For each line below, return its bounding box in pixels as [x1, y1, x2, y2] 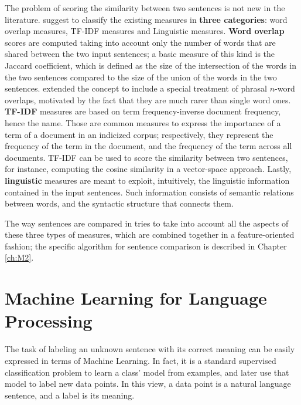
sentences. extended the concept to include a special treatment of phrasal [5, 82, 267, 95]
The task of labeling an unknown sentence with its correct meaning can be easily [5, 343, 295, 355]
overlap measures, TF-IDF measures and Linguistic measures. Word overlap [5, 25, 285, 37]
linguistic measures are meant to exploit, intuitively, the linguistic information [5, 174, 290, 186]
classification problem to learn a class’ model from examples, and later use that [5, 366, 289, 378]
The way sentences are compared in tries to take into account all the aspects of [5, 217, 289, 229]
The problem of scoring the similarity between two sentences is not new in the [5, 2, 285, 14]
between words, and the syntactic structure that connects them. [5, 197, 234, 210]
